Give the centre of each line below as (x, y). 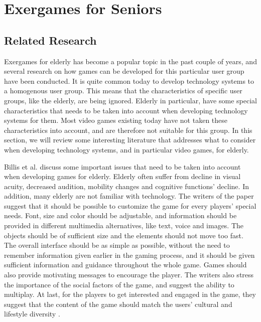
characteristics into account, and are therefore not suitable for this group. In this (128, 130)
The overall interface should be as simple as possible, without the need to (117, 245)
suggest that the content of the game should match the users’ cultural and (118, 304)
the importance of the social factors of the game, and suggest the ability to (119, 284)
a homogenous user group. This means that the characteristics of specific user (123, 91)
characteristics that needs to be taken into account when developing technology (126, 110)
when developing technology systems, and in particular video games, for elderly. (126, 149)
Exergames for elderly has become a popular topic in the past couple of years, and (130, 61)
